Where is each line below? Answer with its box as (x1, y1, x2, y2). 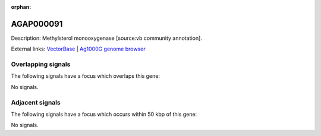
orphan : (11, 4, 32, 10)
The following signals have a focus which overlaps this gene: (11, 72, 160, 80)
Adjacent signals (11, 98, 61, 106)
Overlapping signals (11, 60, 71, 68)
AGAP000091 (11, 18, 63, 29)
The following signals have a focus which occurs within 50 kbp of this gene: (11, 110, 197, 118)
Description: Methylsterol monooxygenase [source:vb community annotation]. (11, 34, 202, 42)
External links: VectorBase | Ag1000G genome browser (11, 45, 146, 53)
